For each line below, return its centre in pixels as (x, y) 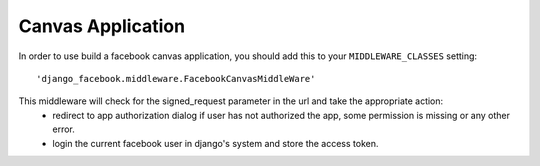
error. (63, 129)
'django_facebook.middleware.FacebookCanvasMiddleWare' (176, 78)
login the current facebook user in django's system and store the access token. (215, 143)
